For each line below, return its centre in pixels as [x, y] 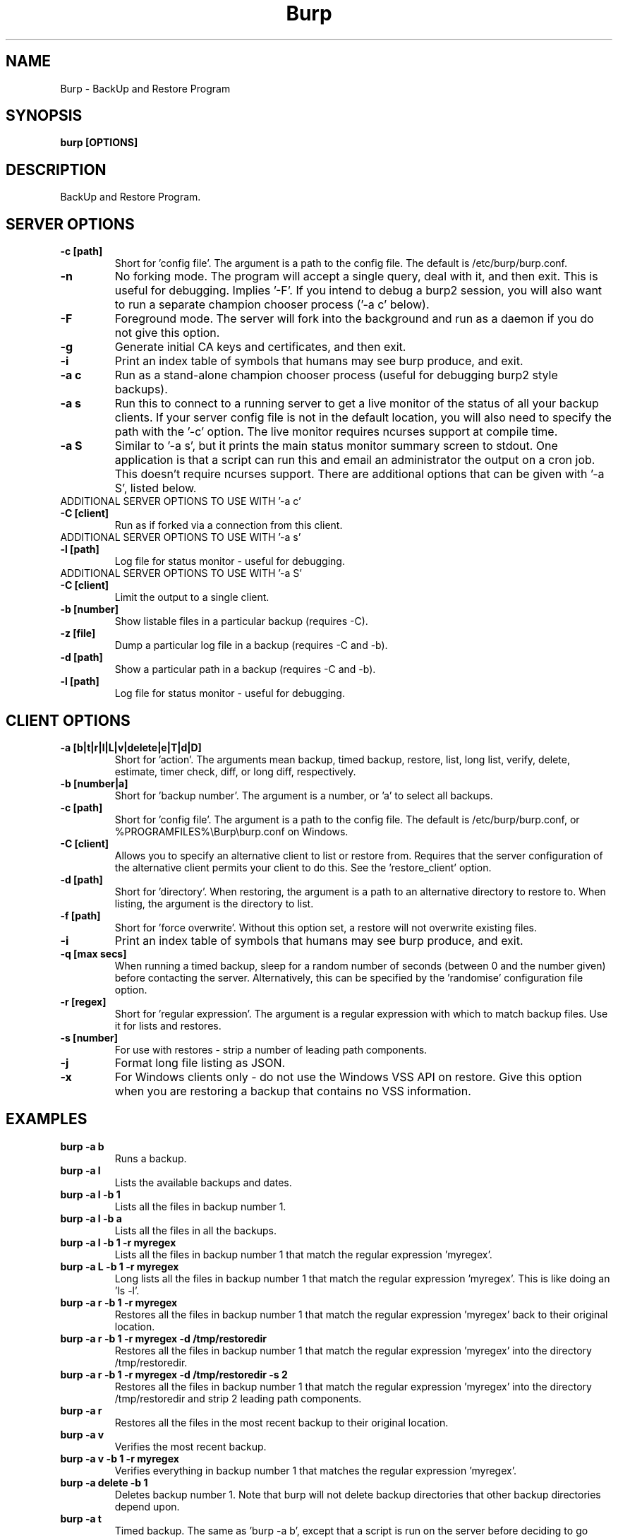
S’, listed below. [156, 488]
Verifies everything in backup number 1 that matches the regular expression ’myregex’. [315, 1470]
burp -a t [81, 1518]
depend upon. [147, 1506]
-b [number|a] [94, 783]
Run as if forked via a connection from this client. [229, 525]
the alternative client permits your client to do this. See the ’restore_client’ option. [303, 867]
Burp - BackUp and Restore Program [145, 88]
